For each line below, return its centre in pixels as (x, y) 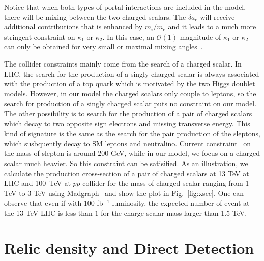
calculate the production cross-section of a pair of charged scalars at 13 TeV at (127, 173)
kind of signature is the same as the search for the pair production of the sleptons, (132, 133)
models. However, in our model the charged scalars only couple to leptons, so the (130, 93)
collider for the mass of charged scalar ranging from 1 (166, 183)
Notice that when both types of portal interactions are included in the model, (125, 7)
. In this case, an (128, 36)
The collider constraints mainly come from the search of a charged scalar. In (123, 63)
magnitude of (200, 36)
